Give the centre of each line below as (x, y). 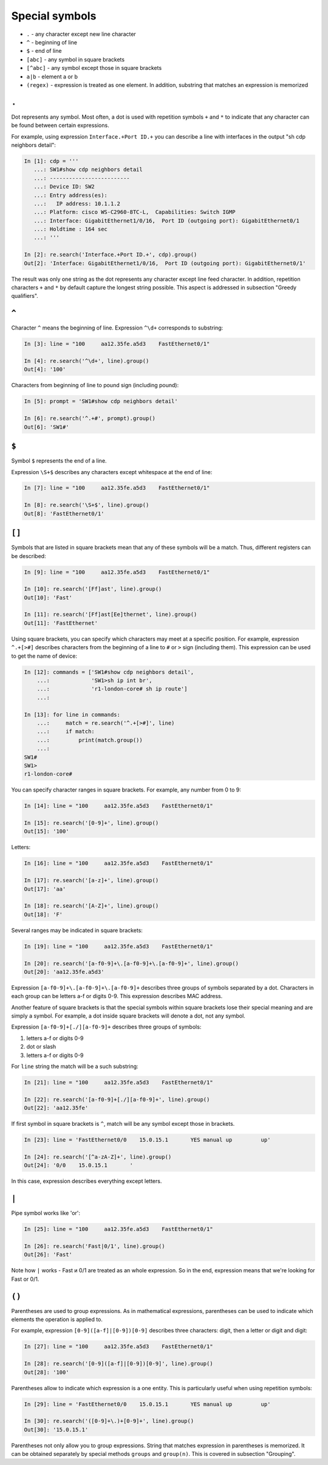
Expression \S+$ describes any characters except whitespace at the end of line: (112, 472)
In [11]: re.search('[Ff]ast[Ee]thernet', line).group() (111, 615)
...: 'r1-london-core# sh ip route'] (112, 689)
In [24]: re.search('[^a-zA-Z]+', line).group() (98, 1157)
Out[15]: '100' (46, 832)
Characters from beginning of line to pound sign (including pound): (95, 385)
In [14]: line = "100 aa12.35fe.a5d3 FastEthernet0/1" (118, 806)
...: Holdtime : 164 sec (70, 229)
